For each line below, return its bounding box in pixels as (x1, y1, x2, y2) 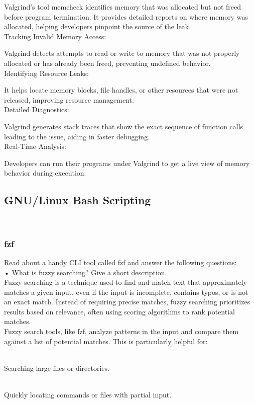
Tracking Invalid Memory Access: (4, 31, 106, 41)
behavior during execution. (4, 168, 86, 178)
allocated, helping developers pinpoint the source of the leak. (4, 21, 191, 32)
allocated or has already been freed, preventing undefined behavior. (4, 57, 211, 68)
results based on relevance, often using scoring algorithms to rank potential (4, 306, 235, 316)
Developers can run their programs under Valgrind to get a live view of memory (4, 157, 250, 168)
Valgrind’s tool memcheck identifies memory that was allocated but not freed (4, 2, 241, 12)
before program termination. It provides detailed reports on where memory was (4, 11, 248, 22)
